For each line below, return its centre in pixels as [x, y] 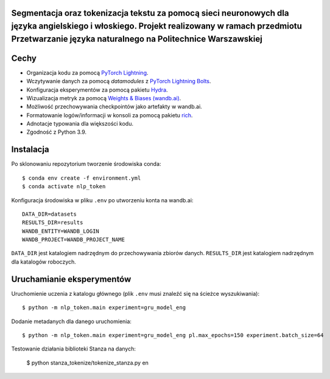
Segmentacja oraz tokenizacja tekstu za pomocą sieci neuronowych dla [150, 13]
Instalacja [30, 150]
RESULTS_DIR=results [53, 223]
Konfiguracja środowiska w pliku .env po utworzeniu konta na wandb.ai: [102, 200]
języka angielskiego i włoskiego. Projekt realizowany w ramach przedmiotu [157, 26]
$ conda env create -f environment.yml [82, 178]
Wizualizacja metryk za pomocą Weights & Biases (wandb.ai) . [104, 98]
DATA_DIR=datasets [50, 214]
